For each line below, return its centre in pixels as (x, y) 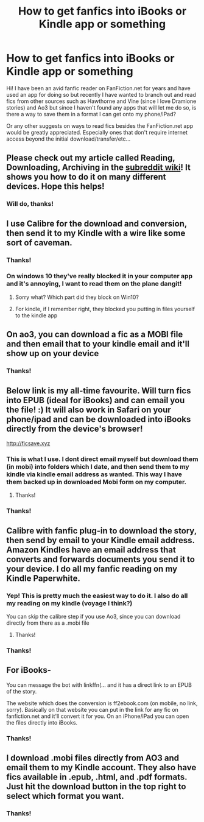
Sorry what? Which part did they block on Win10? (77, 297)
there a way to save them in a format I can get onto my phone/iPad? (91, 114)
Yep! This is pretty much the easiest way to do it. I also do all (97, 595)
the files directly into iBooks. (42, 722)
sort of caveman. (40, 243)
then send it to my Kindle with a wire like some (96, 233)
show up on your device (53, 353)
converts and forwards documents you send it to (100, 559)
